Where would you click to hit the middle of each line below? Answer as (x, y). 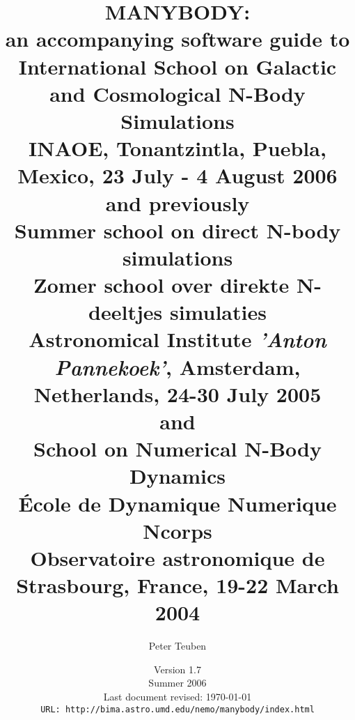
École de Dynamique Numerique (177, 503)
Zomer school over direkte (161, 285)
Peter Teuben (177, 646)
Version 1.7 (177, 669)
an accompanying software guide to (177, 39)
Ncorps (177, 530)
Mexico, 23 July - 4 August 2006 (177, 175)
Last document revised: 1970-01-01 (177, 697)
